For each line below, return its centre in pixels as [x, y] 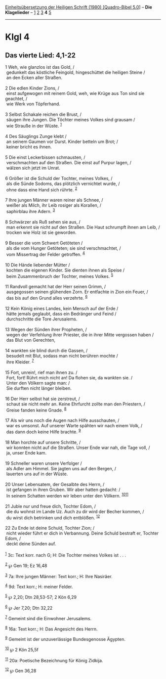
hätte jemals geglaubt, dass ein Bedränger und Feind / [61, 314]
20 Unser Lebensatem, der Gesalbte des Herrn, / [55, 484]
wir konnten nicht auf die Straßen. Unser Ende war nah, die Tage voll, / [78, 448]
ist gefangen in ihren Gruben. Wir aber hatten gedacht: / [63, 490]
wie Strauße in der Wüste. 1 [34, 125]
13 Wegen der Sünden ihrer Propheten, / [46, 329]
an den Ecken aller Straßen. [34, 78]
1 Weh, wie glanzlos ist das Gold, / [40, 67]
